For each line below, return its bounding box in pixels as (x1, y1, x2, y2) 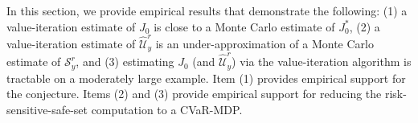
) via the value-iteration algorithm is (232, 53, 412, 70)
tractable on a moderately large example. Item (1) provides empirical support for (6, 69, 406, 86)
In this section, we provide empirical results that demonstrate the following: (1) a (6, 2, 408, 18)
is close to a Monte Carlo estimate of (154, 18, 335, 35)
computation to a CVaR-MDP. (91, 100, 243, 117)
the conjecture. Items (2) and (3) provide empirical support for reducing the (6, 85, 382, 102)
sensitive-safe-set (6, 100, 88, 117)
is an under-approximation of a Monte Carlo (155, 35, 374, 51)
